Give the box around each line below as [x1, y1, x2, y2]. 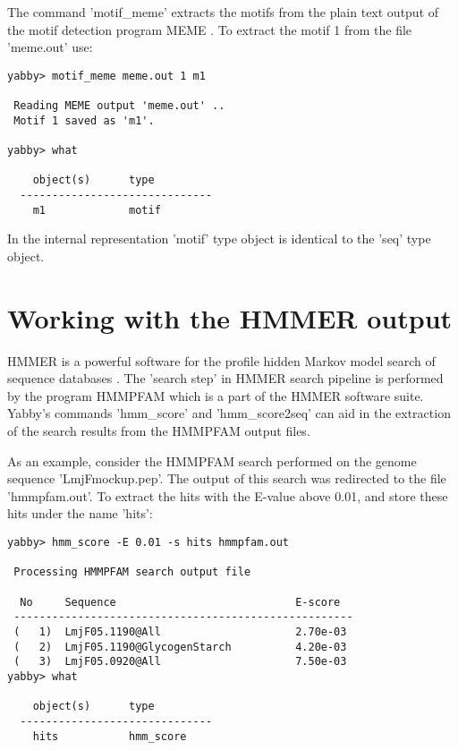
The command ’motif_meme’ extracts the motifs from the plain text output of [7, 3, 439, 21]
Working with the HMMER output [7, 299, 453, 336]
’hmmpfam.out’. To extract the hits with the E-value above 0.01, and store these [7, 486, 448, 505]
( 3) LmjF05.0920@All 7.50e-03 [13, 655, 347, 669]
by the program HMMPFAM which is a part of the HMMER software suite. [7, 386, 424, 405]
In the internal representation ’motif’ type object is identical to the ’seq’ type [7, 229, 431, 248]
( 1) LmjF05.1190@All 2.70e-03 [13, 625, 347, 638]
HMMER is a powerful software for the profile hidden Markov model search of [7, 351, 436, 370]
